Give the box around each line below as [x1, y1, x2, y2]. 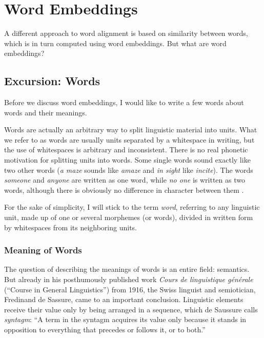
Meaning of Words [4, 244, 82, 256]
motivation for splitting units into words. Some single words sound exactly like [4, 154, 251, 165]
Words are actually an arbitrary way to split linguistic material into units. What [4, 124, 257, 135]
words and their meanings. [4, 107, 87, 117]
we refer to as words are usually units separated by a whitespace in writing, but [4, 134, 255, 145]
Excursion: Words [4, 73, 100, 89]
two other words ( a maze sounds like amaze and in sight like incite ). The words [4, 164, 253, 175]
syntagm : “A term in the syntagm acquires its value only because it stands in [4, 314, 247, 325]
